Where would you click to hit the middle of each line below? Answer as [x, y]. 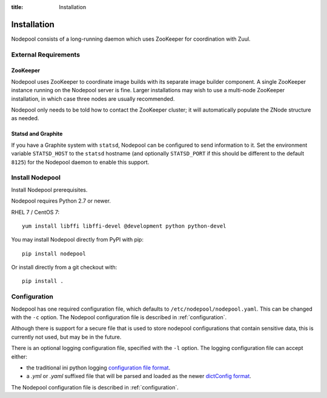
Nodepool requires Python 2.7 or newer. [61, 201]
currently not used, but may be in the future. [66, 337]
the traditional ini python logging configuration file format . [98, 368]
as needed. [25, 118]
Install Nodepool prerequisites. [49, 190]
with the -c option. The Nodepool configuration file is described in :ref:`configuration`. [119, 317]
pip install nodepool [54, 254]
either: [19, 356]
